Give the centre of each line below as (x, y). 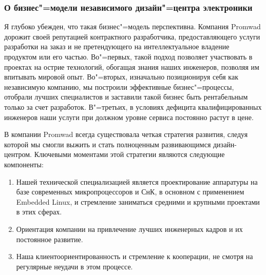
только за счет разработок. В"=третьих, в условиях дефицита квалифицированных (133, 106)
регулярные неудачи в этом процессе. (74, 266)
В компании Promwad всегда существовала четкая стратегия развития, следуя (126, 134)
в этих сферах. (39, 212)
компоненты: (24, 164)
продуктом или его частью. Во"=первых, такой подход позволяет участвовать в (128, 56)
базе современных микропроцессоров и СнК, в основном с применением (130, 192)
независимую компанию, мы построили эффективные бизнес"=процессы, (119, 86)
